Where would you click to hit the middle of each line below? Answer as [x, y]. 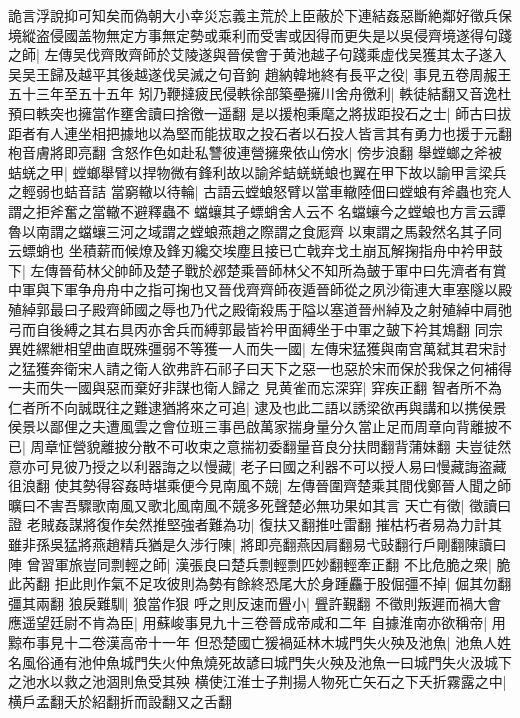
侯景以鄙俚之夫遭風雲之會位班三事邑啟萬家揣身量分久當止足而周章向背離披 [253, 426]
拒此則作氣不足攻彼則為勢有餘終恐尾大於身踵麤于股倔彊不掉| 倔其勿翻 [283, 583]
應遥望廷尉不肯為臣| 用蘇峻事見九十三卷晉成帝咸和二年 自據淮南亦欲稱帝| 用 [257, 622]
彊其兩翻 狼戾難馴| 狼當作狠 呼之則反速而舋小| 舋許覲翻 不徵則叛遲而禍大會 [255, 602]
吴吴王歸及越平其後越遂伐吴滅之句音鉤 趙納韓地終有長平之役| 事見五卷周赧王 [260, 73]
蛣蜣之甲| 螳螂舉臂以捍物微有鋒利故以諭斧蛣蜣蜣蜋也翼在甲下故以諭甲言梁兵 [257, 171]
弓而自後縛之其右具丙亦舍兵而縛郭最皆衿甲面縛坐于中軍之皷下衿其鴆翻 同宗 [255, 328]
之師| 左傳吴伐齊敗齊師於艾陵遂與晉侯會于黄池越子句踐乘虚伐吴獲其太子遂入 [257, 54]
